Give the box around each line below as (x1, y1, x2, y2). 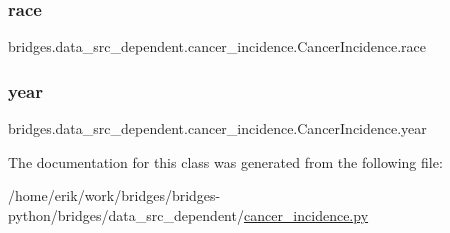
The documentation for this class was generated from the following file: (8, 151, 443, 172)
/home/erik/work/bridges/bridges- (8, 185, 221, 206)
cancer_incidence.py (243, 204, 369, 225)
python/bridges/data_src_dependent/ (8, 204, 244, 225)
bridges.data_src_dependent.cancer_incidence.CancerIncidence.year (8, 118, 427, 139)
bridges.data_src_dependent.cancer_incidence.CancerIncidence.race (8, 36, 427, 57)
